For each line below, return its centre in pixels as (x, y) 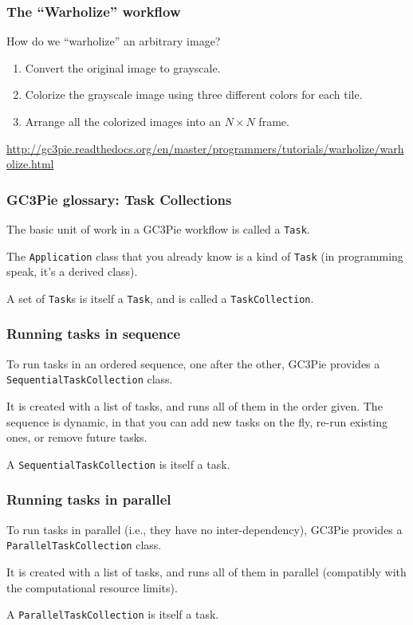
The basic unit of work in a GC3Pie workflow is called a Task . (158, 229)
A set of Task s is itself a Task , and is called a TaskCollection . (160, 298)
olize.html (30, 164)
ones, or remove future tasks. (77, 437)
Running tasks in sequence (94, 334)
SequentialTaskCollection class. (90, 379)
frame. (274, 121)
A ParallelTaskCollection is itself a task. (113, 614)
